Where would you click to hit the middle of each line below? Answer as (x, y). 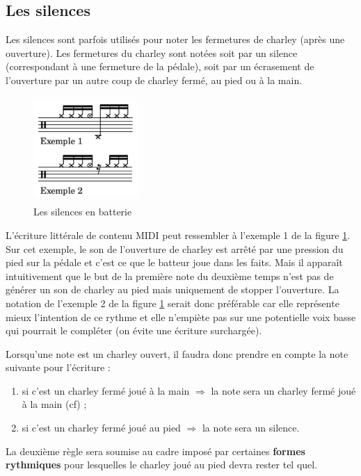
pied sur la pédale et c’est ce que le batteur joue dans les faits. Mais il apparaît (174, 262)
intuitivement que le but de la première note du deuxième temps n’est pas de (170, 276)
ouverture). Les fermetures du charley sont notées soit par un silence (152, 52)
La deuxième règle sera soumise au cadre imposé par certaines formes (155, 451)
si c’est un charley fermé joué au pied (101, 428)
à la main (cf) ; (54, 404)
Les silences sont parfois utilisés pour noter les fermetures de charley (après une (175, 39)
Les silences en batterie (83, 212)
